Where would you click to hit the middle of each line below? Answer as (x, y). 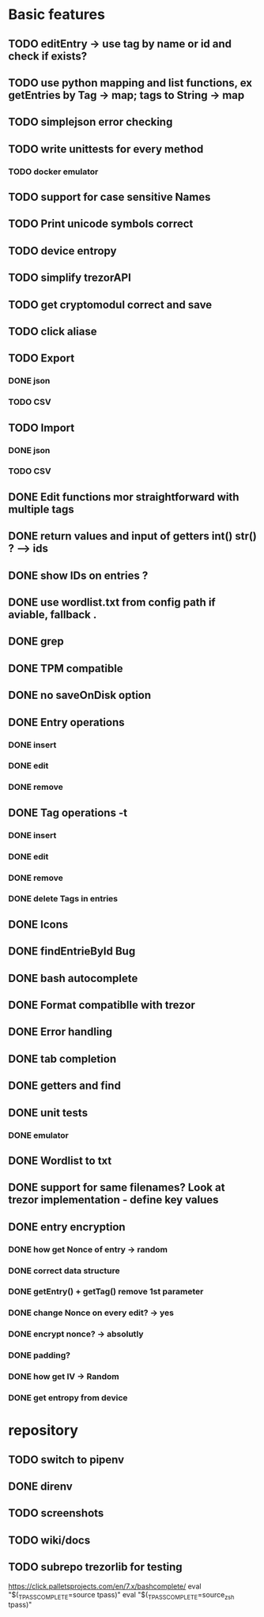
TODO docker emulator (53, 172)
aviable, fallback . (53, 615)
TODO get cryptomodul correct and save (110, 305)
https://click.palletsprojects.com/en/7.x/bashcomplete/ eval (105, 1586)
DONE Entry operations (66, 722)
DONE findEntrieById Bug (72, 952)
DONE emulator (39, 1135)
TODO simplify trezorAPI (70, 278)
